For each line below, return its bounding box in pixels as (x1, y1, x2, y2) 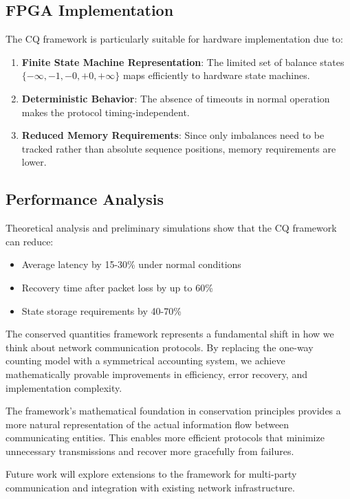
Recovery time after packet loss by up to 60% (21, 280, 213, 294)
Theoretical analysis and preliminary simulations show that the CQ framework (6, 221, 337, 235)
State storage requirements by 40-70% (21, 303, 182, 318)
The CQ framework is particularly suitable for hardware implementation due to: (6, 32, 343, 46)
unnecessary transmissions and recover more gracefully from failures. (6, 443, 294, 458)
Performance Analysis (6, 188, 164, 210)
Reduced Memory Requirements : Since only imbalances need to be (21, 128, 325, 142)
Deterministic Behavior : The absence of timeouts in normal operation (21, 91, 330, 105)
